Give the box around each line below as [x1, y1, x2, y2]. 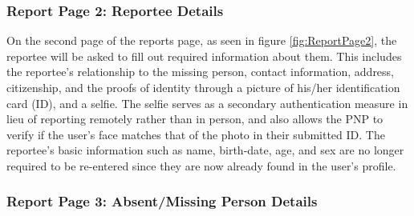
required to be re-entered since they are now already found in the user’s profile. [6, 157, 396, 174]
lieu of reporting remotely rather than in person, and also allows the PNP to [6, 110, 384, 127]
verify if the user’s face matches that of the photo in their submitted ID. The [6, 126, 385, 142]
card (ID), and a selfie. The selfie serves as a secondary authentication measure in [6, 94, 408, 111]
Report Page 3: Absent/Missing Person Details [6, 191, 318, 211]
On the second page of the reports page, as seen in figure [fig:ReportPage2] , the [6, 32, 397, 49]
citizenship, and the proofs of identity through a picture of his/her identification [6, 79, 400, 95]
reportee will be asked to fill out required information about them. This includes [6, 47, 402, 64]
